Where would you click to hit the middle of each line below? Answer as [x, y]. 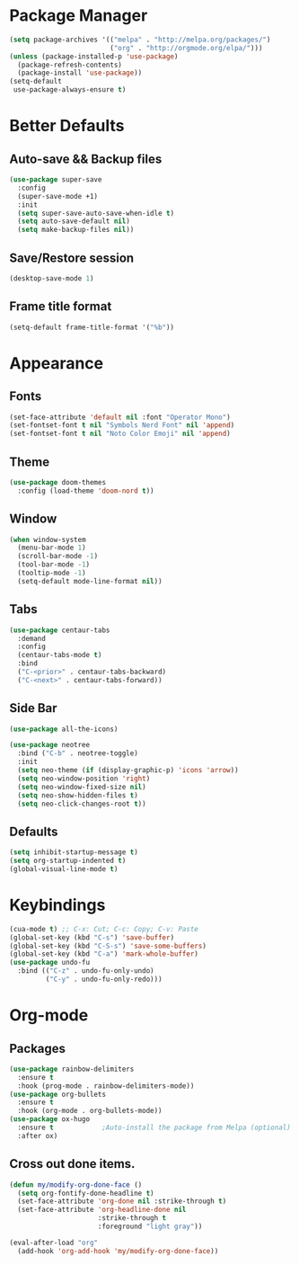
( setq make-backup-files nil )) [76, 230]
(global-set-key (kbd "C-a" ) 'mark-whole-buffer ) [104, 954]
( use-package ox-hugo [50, 1119]
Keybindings [57, 905]
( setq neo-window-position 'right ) [84, 779]
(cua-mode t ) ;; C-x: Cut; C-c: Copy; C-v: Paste [104, 929]
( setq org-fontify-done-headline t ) [86, 1193]
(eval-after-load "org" [54, 1243]
